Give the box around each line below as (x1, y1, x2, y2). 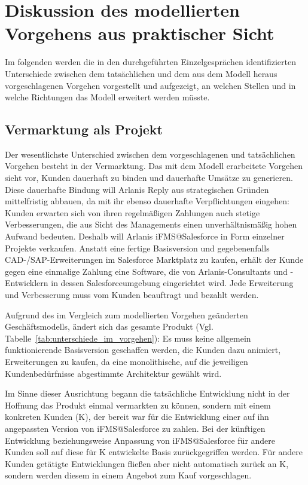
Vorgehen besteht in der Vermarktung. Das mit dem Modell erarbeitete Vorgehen (5, 159, 303, 172)
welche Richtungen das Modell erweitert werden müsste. (5, 91, 210, 103)
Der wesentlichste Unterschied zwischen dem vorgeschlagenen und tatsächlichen (5, 148, 295, 160)
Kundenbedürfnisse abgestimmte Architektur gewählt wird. (5, 367, 222, 379)
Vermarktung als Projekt (5, 120, 163, 139)
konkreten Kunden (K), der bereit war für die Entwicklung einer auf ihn (5, 410, 269, 423)
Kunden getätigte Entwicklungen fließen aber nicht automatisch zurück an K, (5, 457, 289, 469)
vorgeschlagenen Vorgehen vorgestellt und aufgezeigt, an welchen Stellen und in (5, 79, 296, 91)
